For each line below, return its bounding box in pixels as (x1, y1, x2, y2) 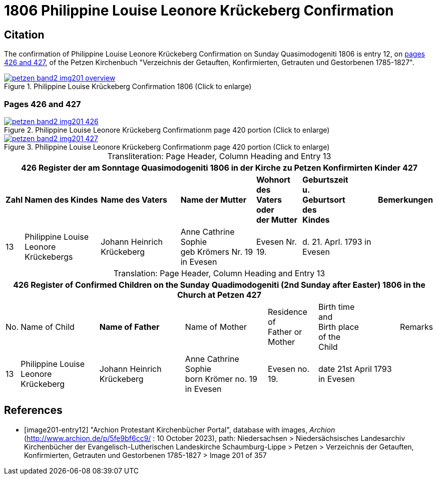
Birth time (318, 301, 355, 312)
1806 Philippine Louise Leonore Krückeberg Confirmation (4, 2, 394, 19)
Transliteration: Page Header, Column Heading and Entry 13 (107, 151, 331, 161)
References (4, 404, 63, 417)
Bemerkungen (378, 194, 433, 205)
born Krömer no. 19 (185, 373, 258, 384)
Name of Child (21, 321, 75, 332)
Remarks (400, 321, 433, 332)
